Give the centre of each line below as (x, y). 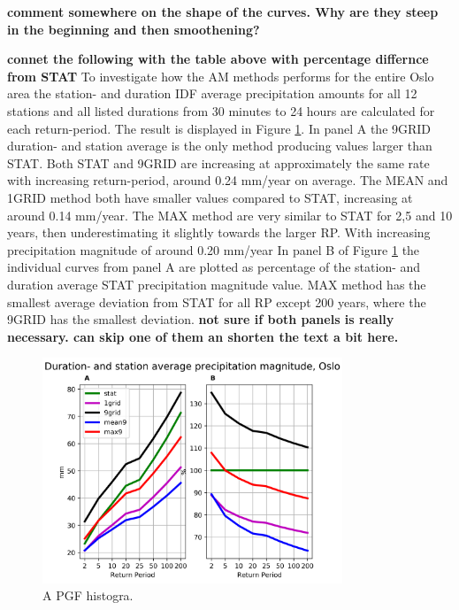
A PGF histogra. (88, 595)
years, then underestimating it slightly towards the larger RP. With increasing (219, 232)
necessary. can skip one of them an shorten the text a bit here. (203, 336)
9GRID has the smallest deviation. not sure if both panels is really (201, 319)
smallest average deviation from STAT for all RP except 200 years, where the (217, 301)
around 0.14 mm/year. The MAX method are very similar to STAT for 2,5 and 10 (230, 215)
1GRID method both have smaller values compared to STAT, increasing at (210, 197)
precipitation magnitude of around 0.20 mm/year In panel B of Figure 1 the (214, 249)
